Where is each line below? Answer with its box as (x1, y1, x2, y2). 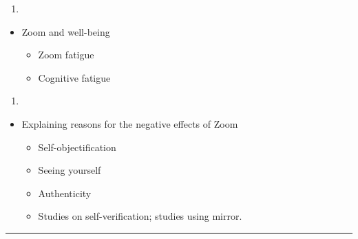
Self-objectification (38, 139, 116, 154)
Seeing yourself (38, 163, 101, 177)
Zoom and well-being (21, 24, 110, 38)
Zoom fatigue (38, 47, 94, 62)
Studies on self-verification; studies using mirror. (38, 209, 242, 223)
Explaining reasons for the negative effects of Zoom (21, 116, 238, 130)
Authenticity (38, 185, 92, 200)
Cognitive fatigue (38, 70, 111, 84)
